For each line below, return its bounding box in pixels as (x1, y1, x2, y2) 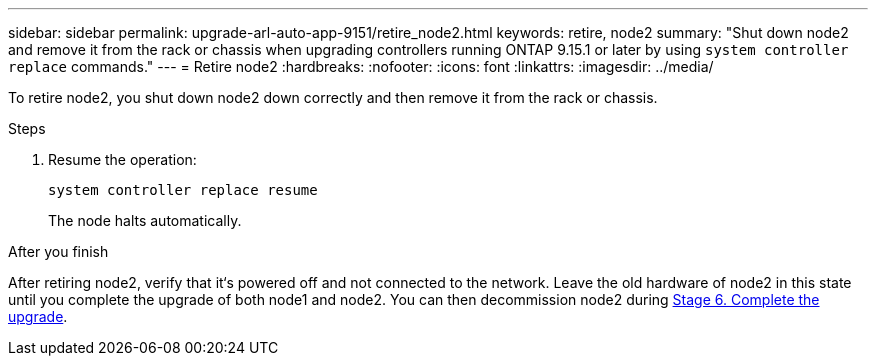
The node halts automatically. (48, 212, 242, 229)
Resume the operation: (48, 151, 197, 168)
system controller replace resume (48, 182, 318, 198)
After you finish (8, 243, 109, 260)
